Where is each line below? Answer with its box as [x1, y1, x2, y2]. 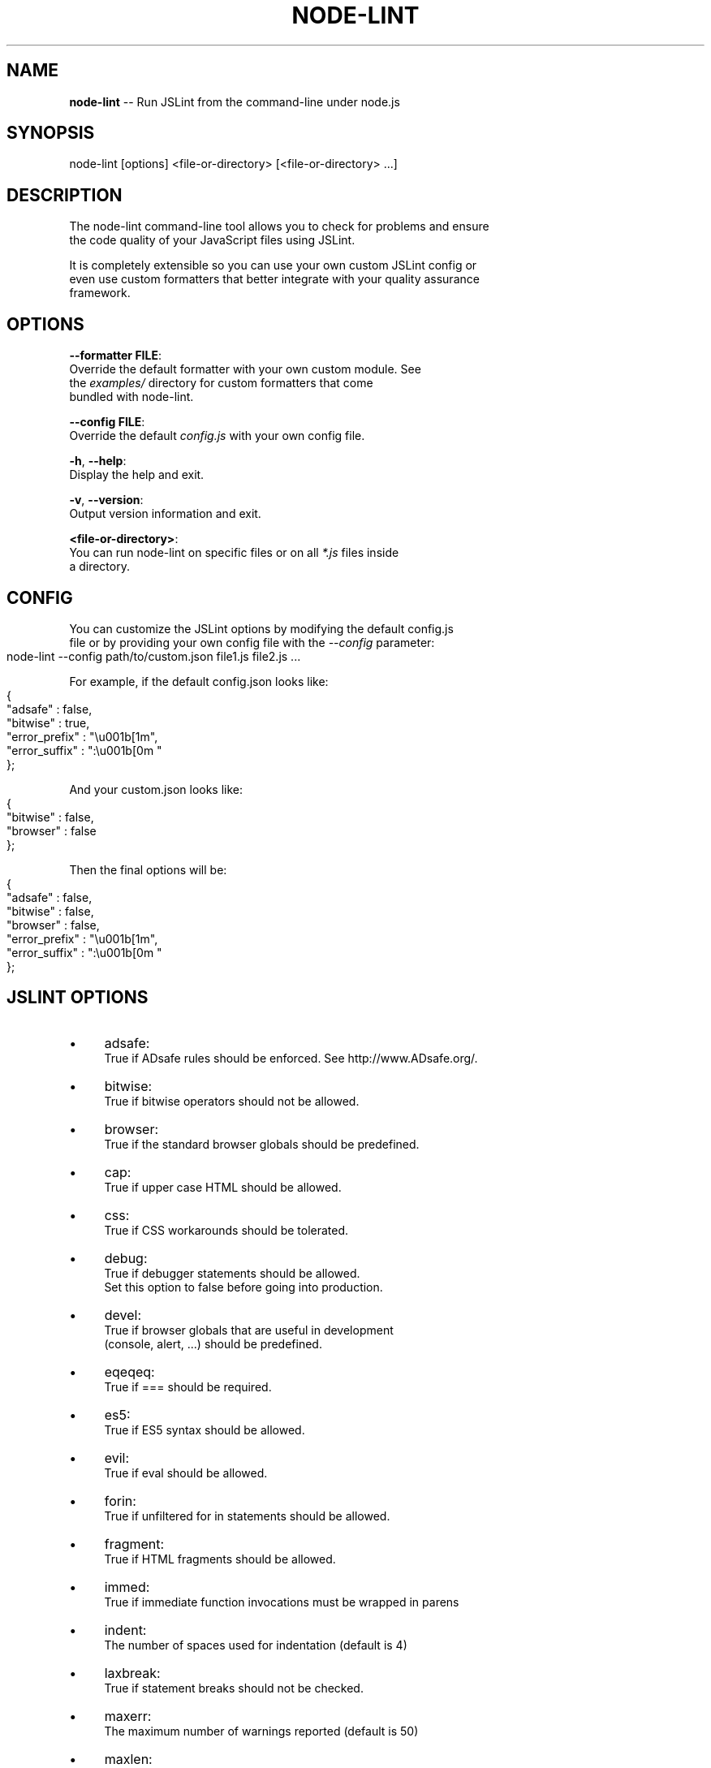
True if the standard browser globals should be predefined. [104, 1136, 420, 1151]
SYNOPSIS [6, 123, 95, 144]
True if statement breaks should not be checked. [104, 1680, 364, 1695]
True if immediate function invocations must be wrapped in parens [104, 1594, 459, 1609]
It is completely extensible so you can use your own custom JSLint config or [69, 258, 477, 273]
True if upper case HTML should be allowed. [104, 1179, 342, 1194]
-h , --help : [69, 454, 127, 468]
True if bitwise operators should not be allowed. [104, 1093, 360, 1108]
